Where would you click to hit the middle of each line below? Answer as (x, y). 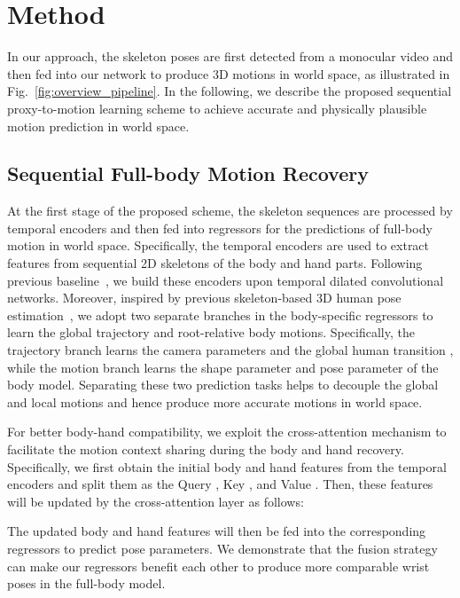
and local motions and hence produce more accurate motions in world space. (215, 401)
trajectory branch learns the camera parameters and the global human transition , (230, 350)
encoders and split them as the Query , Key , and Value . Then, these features (220, 484)
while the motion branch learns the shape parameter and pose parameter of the (223, 367)
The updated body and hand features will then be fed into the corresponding (217, 531)
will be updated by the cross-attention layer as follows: (156, 501)
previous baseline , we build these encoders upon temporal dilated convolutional (226, 280)
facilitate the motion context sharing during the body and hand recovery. (206, 449)
